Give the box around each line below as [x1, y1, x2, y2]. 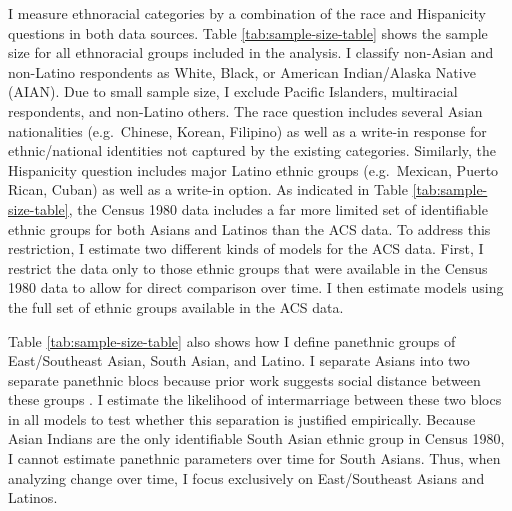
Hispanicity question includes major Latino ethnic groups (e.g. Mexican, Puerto [8, 159, 499, 180]
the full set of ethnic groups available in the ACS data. [8, 296, 344, 317]
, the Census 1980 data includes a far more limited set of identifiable [68, 198, 488, 219]
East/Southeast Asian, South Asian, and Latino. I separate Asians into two [8, 350, 470, 371]
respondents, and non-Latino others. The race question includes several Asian [8, 100, 483, 121]
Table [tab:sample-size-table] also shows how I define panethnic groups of [8, 330, 456, 351]
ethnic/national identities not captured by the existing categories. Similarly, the [8, 140, 497, 161]
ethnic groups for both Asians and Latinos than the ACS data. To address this [8, 218, 491, 239]
